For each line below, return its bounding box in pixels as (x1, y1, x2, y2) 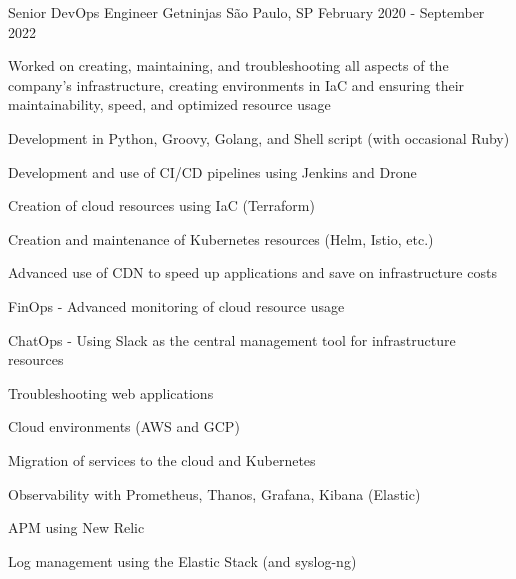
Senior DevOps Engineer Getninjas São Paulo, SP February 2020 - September (8, 2, 485, 22)
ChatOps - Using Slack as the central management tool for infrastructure (8, 329, 456, 350)
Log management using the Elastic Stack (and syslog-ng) (8, 550, 357, 571)
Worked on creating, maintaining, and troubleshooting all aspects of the (8, 55, 449, 76)
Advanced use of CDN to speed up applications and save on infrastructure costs (8, 262, 497, 283)
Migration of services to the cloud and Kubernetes (8, 449, 316, 470)
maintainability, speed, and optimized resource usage (8, 94, 331, 115)
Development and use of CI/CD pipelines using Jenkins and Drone (8, 161, 417, 182)
